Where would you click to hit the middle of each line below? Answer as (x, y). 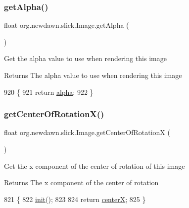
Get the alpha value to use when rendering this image (85, 58)
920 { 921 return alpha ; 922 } (49, 92)
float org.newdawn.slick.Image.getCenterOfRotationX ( (87, 132)
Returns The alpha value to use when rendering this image (93, 75)
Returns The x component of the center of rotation (81, 182)
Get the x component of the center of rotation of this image (94, 166)
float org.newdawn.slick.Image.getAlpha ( (67, 25)
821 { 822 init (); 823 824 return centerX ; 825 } (75, 199)
